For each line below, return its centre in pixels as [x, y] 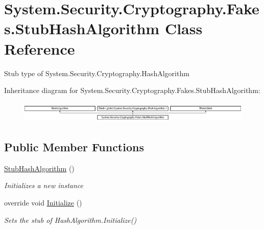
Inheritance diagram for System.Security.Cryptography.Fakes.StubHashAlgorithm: [132, 90]
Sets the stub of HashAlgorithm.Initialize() [70, 220]
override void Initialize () [43, 202]
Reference [40, 48]
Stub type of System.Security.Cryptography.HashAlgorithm [97, 73]
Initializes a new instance [44, 185]
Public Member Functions [74, 146]
